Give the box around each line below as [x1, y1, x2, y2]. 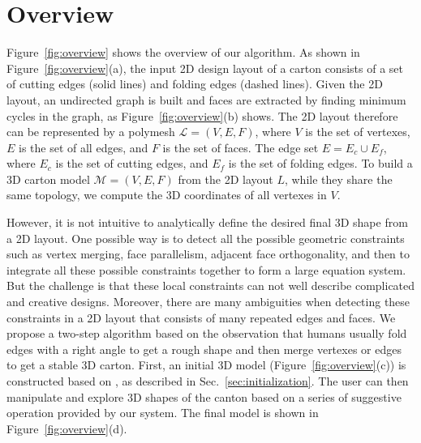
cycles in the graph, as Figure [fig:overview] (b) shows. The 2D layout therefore [6, 107, 398, 124]
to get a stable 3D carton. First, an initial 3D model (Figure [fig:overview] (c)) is [6, 356, 406, 373]
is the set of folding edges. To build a [228, 155, 413, 172]
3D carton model [6, 170, 90, 187]
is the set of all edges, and [19, 138, 148, 155]
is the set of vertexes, [305, 123, 410, 140]
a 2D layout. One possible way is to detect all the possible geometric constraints [6, 229, 405, 246]
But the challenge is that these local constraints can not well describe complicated [6, 277, 415, 294]
